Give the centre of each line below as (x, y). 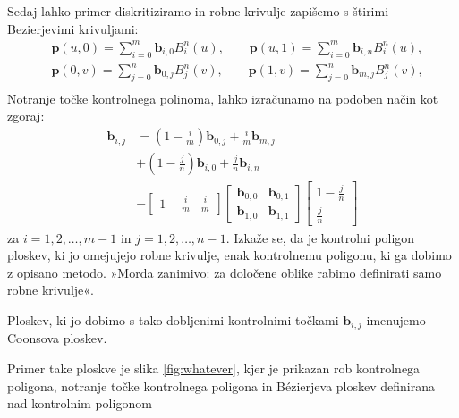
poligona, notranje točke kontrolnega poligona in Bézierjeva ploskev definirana (221, 385)
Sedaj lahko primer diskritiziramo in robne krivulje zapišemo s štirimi (198, 11)
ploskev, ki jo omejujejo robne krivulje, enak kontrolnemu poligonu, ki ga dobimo (229, 255)
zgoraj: (26, 116)
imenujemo (396, 319)
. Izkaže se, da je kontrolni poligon (320, 237)
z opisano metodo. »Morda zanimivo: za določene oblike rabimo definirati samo (225, 272)
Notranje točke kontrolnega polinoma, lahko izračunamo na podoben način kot (223, 98)
